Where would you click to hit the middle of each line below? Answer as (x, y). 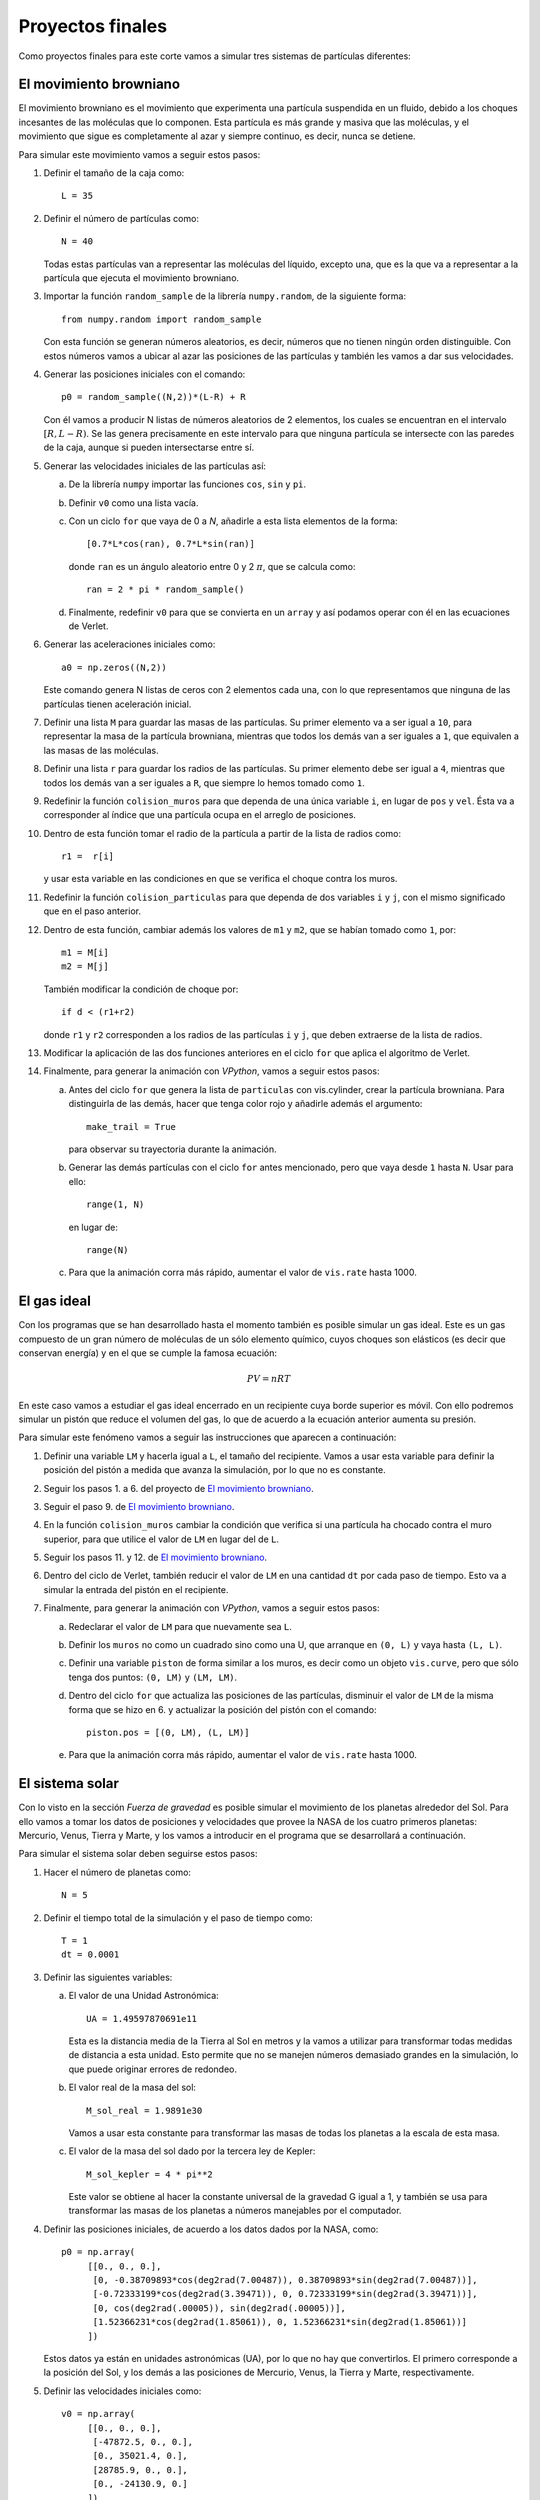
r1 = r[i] (88, 856)
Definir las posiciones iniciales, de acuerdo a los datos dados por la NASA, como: (211, 2229)
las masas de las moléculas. (101, 750)
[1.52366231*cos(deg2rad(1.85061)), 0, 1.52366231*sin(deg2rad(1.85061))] (280, 2322)
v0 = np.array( (98, 2414)
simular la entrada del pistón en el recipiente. (136, 1589)
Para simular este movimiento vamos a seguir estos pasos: (139, 154)
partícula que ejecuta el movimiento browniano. (141, 277)
